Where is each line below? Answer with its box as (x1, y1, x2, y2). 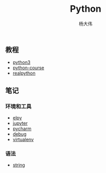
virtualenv (12, 136, 34, 143)
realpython (12, 70, 36, 77)
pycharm (12, 126, 32, 132)
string (12, 162, 25, 168)
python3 (12, 59, 31, 65)
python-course (12, 65, 44, 71)
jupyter (12, 120, 28, 127)
